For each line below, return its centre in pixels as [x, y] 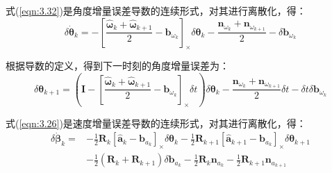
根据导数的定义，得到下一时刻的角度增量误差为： [117, 66]
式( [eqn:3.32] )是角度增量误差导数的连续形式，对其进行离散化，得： [156, 10]
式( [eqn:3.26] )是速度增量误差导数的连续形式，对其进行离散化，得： [156, 123]
